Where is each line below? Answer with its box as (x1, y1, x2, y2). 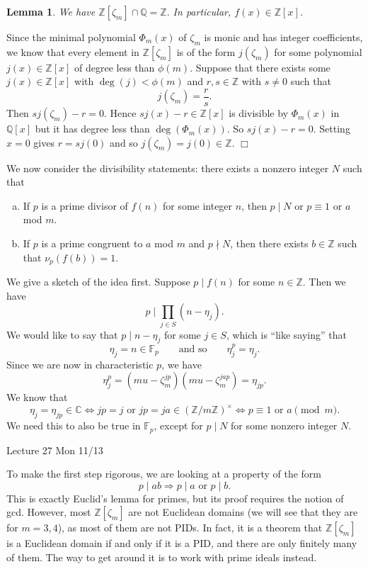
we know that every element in (6, 44, 139, 59)
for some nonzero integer (231, 418, 338, 433)
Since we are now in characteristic (6, 356, 154, 371)
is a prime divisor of (41, 198, 128, 213)
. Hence (104, 106, 137, 120)
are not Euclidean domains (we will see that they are (128, 505, 358, 519)
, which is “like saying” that (226, 327, 347, 342)
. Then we (302, 274, 346, 289)
